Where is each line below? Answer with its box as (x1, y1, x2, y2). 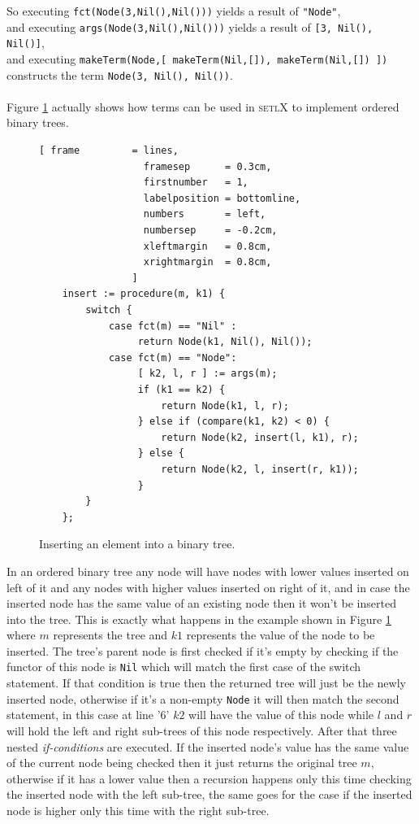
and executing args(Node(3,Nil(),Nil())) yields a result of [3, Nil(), (6, 18, 374, 35)
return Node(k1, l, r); (161, 399, 289, 412)
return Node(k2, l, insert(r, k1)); (161, 463, 359, 475)
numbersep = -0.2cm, (143, 225, 278, 237)
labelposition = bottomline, (143, 192, 301, 204)
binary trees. (6, 114, 69, 131)
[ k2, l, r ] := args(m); (137, 368, 278, 380)
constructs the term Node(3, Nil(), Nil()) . (6, 66, 233, 83)
